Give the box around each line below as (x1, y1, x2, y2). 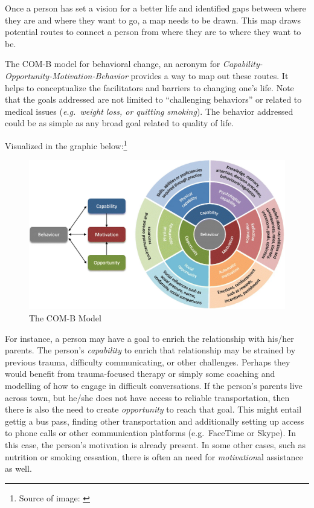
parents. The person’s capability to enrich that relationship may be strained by (5, 344, 296, 356)
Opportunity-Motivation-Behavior (5, 69, 128, 82)
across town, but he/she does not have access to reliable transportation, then (5, 391, 290, 404)
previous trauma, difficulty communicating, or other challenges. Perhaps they (5, 355, 290, 368)
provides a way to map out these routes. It (130, 69, 289, 82)
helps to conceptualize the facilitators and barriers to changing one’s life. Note (5, 81, 294, 94)
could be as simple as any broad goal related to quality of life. (5, 117, 234, 129)
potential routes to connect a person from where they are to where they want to (5, 25, 301, 38)
